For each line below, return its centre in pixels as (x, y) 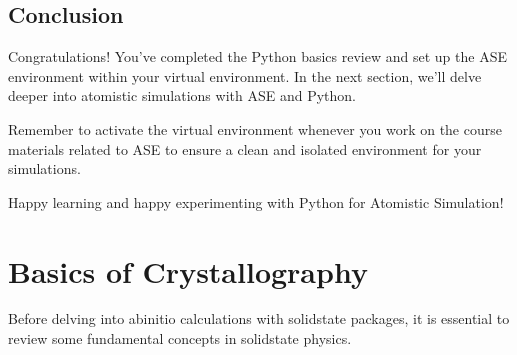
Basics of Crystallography (188, 270)
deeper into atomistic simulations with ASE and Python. (182, 95)
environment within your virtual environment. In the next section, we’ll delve (245, 75)
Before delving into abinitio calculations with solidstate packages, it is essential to (259, 318)
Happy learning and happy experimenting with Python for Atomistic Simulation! (256, 201)
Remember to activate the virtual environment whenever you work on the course (255, 128)
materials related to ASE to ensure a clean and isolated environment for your (245, 148)
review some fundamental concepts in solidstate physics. (180, 338)
